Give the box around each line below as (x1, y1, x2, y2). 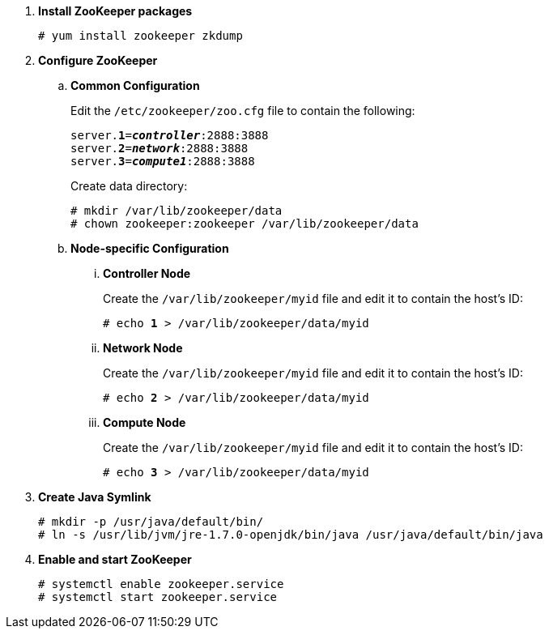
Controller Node (103, 266, 191, 280)
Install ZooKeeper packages (38, 4, 193, 18)
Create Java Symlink (38, 490, 151, 504)
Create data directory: (70, 179, 188, 193)
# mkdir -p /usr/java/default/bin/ (38, 515, 264, 528)
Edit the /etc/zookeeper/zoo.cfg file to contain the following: (70, 104, 415, 117)
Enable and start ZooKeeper (38, 552, 192, 566)
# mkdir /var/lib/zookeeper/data (70, 204, 283, 217)
